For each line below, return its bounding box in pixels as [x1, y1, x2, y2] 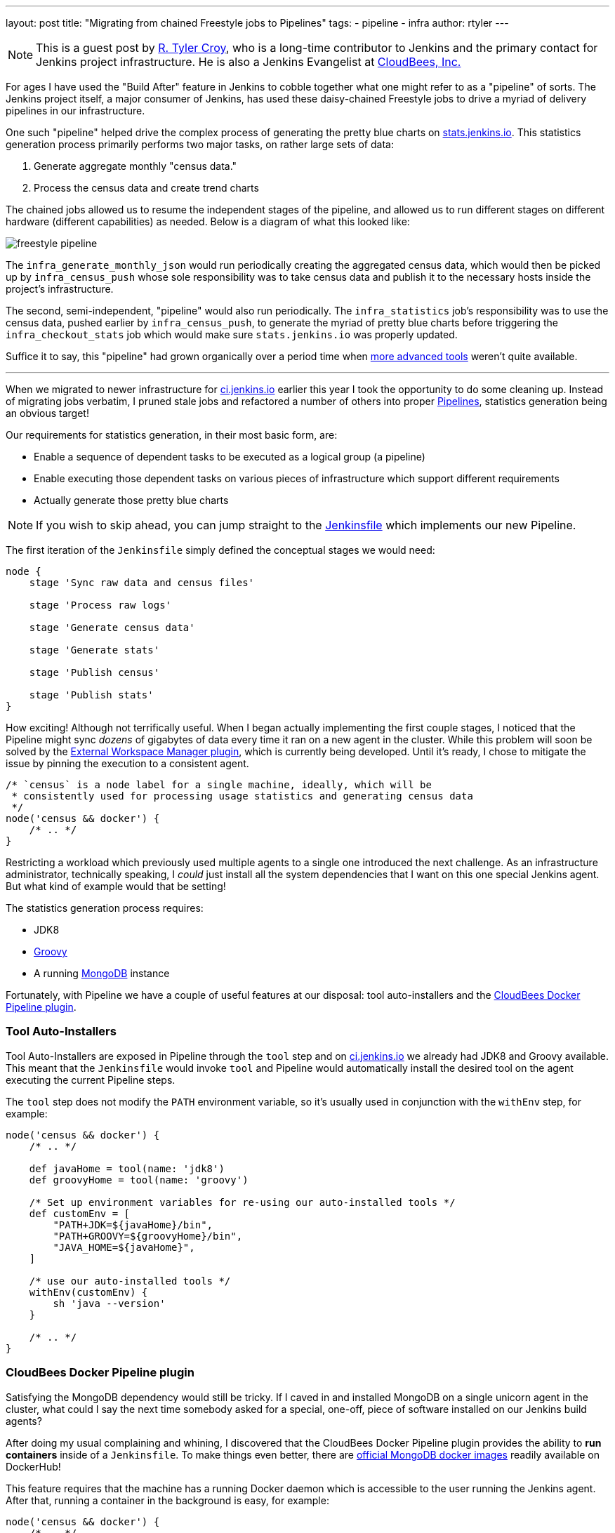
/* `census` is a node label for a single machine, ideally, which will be [6, 779, 432, 790]
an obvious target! [6, 407, 89, 419]
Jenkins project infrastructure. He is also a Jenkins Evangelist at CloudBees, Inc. [36, 55, 461, 69]
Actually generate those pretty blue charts [34, 494, 229, 506]
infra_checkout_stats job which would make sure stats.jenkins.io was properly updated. [6, 328, 458, 340]
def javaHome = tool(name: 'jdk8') [29, 1162, 225, 1174]
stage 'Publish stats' [29, 689, 154, 701]
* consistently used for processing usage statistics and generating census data [11, 790, 473, 802]
